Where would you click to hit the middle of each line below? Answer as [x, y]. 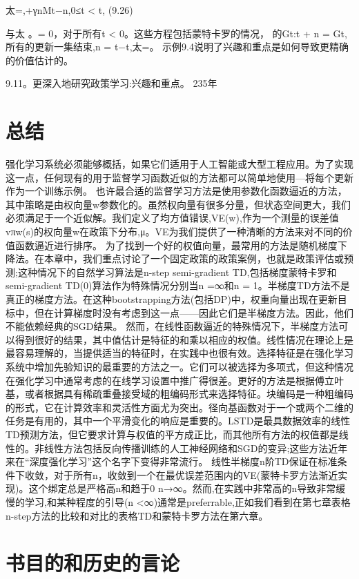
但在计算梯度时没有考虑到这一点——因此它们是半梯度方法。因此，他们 [194, 312]
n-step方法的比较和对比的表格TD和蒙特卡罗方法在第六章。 [137, 515]
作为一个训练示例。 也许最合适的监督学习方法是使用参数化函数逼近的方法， [176, 191]
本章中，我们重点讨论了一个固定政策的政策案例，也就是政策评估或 [194, 258]
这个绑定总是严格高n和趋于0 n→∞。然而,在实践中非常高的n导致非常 [182, 488]
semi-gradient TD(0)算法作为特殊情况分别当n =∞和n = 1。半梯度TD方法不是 [178, 285]
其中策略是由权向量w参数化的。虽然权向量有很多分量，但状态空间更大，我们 [178, 204]
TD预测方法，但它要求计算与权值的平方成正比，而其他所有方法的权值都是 [172, 434]
